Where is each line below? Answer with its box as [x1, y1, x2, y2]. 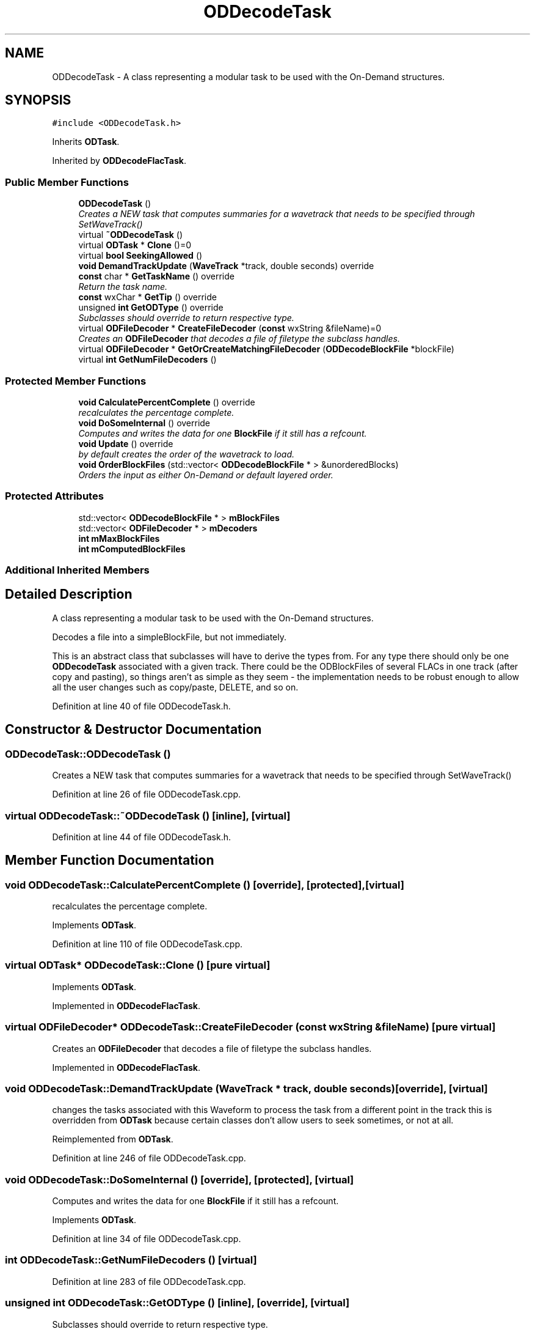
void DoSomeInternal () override [78, 417, 211, 428]
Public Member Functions [5, 176, 129, 188]
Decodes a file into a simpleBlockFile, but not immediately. [52, 631, 286, 642]
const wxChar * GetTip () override [78, 292, 217, 303]
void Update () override [78, 438, 173, 449]
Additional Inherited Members [5, 564, 150, 577]
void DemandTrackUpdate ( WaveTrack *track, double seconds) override [78, 261, 374, 272]
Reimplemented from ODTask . [52, 1134, 173, 1145]
